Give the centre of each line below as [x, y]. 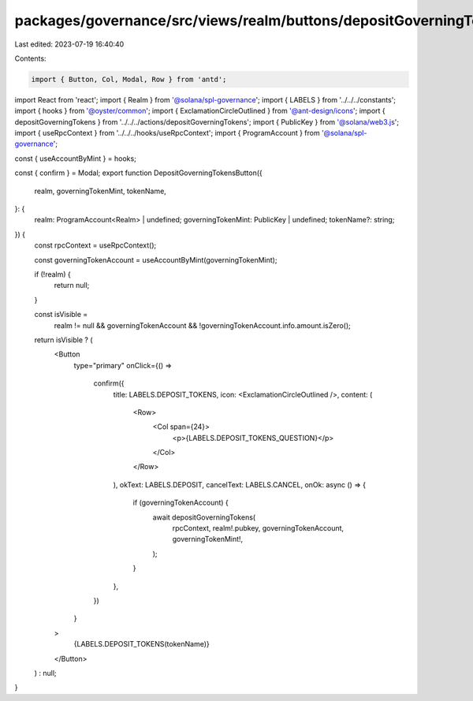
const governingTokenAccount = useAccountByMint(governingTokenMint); [156, 259]
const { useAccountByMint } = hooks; [76, 158]
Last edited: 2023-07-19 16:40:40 [69, 44]
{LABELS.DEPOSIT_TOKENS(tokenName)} [142, 644]
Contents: [30, 58]
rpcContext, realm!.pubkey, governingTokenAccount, [258, 528]
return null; [72, 285]
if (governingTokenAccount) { [181, 503]
